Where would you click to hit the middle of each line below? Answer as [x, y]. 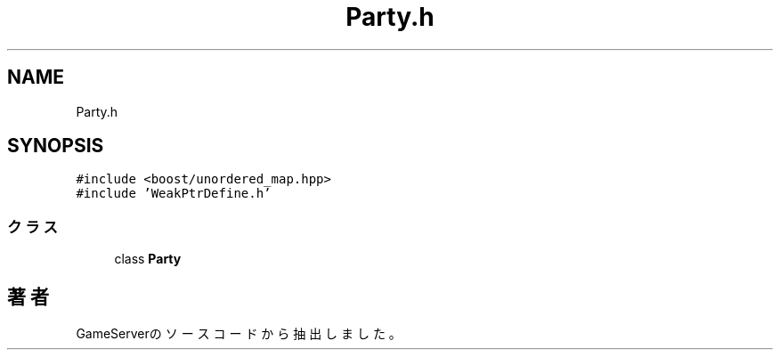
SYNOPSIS [56, 146]
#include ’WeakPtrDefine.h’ [174, 194]
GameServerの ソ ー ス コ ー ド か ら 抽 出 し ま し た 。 [239, 334]
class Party [148, 259]
